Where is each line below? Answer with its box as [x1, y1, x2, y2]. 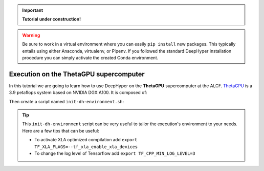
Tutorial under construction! [22, 16, 81, 22]
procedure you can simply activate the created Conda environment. [22, 55, 158, 60]
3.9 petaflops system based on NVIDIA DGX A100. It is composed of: [9, 90, 148, 95]
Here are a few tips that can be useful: [22, 128, 100, 133]
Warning [22, 32, 40, 38]
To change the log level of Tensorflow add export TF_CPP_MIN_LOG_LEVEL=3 [34, 150, 196, 156]
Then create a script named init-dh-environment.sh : [9, 98, 124, 104]
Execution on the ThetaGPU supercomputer [9, 70, 145, 78]
